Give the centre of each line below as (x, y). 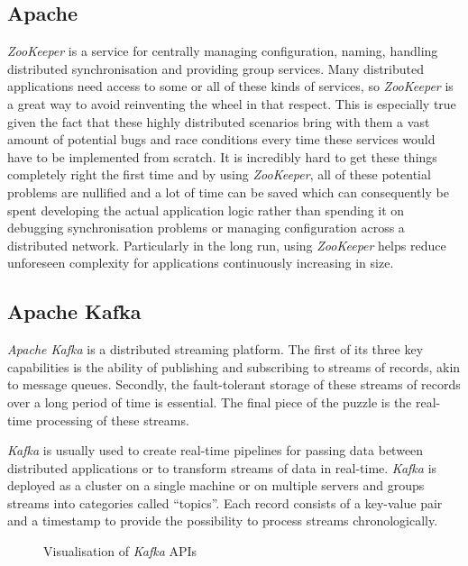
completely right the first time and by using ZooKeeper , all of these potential (219, 174)
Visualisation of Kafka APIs (120, 551)
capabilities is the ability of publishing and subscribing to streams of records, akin (234, 366)
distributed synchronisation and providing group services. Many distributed (216, 68)
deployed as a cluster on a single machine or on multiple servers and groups (216, 485)
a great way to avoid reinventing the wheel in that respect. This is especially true (232, 103)
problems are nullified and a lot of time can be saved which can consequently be (228, 192)
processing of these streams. (112, 420)
